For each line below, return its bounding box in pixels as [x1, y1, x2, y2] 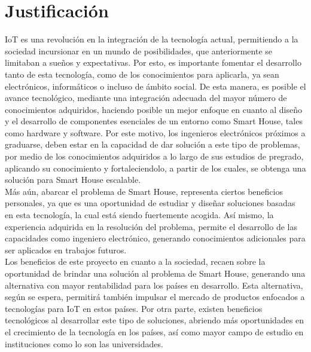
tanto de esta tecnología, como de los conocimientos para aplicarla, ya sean [5, 68, 279, 80]
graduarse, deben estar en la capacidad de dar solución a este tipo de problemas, [5, 138, 300, 151]
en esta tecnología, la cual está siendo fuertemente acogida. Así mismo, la [5, 209, 274, 221]
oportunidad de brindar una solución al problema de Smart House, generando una [5, 267, 306, 279]
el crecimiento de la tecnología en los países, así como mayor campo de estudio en [5, 325, 304, 338]
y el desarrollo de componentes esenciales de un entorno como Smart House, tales [5, 115, 303, 127]
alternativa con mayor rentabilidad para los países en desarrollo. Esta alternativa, [5, 278, 303, 291]
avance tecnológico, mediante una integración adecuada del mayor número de [5, 91, 287, 104]
